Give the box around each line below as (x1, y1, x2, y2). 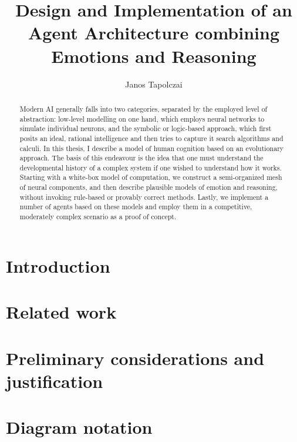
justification (6, 369, 103, 393)
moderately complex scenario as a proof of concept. (19, 212, 177, 222)
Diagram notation (6, 415, 153, 439)
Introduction (6, 253, 110, 277)
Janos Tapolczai (125, 78, 183, 90)
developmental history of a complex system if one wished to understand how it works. (19, 162, 282, 172)
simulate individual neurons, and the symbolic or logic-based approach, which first (19, 123, 272, 133)
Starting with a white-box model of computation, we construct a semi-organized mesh (19, 172, 282, 182)
